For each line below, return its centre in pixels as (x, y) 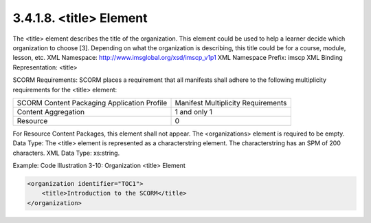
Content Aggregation (51, 111)
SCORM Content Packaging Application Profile (92, 103)
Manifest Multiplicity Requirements (231, 103)
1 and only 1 (194, 111)
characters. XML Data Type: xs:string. (66, 153)
